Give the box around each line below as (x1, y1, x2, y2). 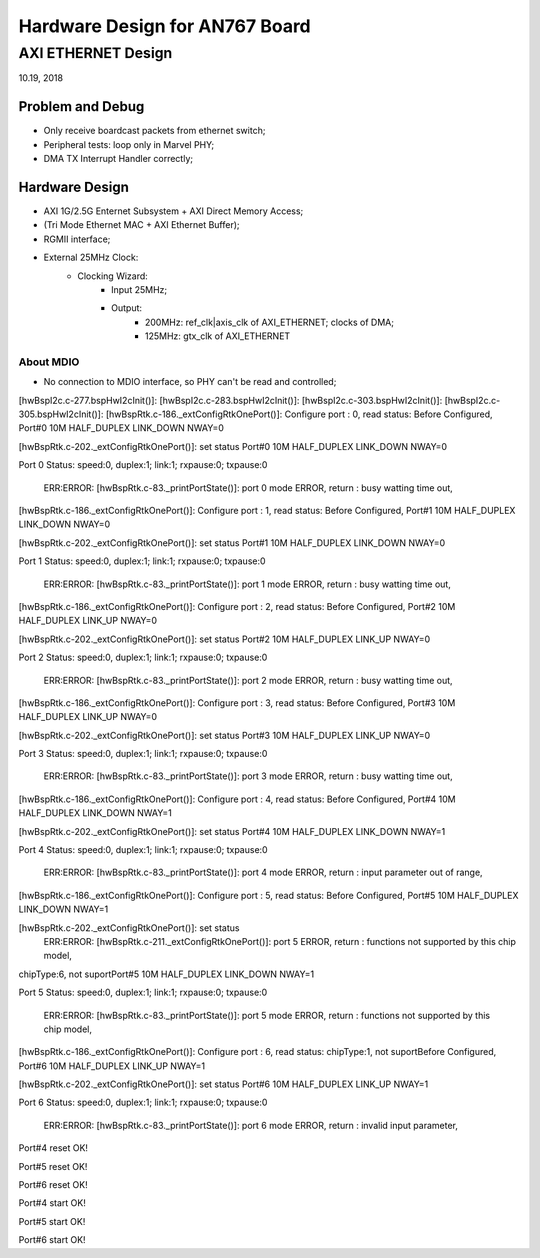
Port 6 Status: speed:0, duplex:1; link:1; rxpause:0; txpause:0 (18, 1096, 268, 1109)
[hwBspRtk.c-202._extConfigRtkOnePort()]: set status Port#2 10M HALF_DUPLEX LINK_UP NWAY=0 (18, 633, 431, 645)
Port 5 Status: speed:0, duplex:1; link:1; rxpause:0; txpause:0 (18, 986, 268, 999)
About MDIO (18, 355, 80, 369)
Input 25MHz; (111, 283, 168, 295)
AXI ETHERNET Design (18, 44, 173, 62)
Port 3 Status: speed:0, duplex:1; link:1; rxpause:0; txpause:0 (18, 748, 268, 760)
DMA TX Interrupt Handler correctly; (43, 153, 194, 165)
